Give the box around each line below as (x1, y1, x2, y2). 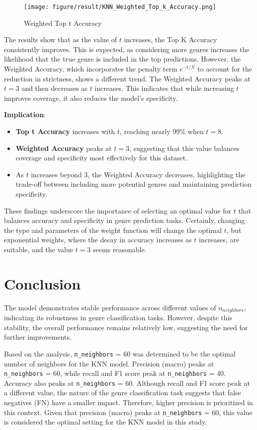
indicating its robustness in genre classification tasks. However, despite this (4, 312, 232, 323)
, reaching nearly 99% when (119, 126, 204, 136)
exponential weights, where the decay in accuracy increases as (4, 234, 192, 245)
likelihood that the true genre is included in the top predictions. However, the (4, 54, 241, 64)
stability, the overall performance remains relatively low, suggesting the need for (4, 322, 248, 332)
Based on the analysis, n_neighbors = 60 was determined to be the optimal (4, 348, 236, 358)
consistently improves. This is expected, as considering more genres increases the (4, 44, 250, 54)
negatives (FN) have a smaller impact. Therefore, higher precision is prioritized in (4, 397, 253, 408)
